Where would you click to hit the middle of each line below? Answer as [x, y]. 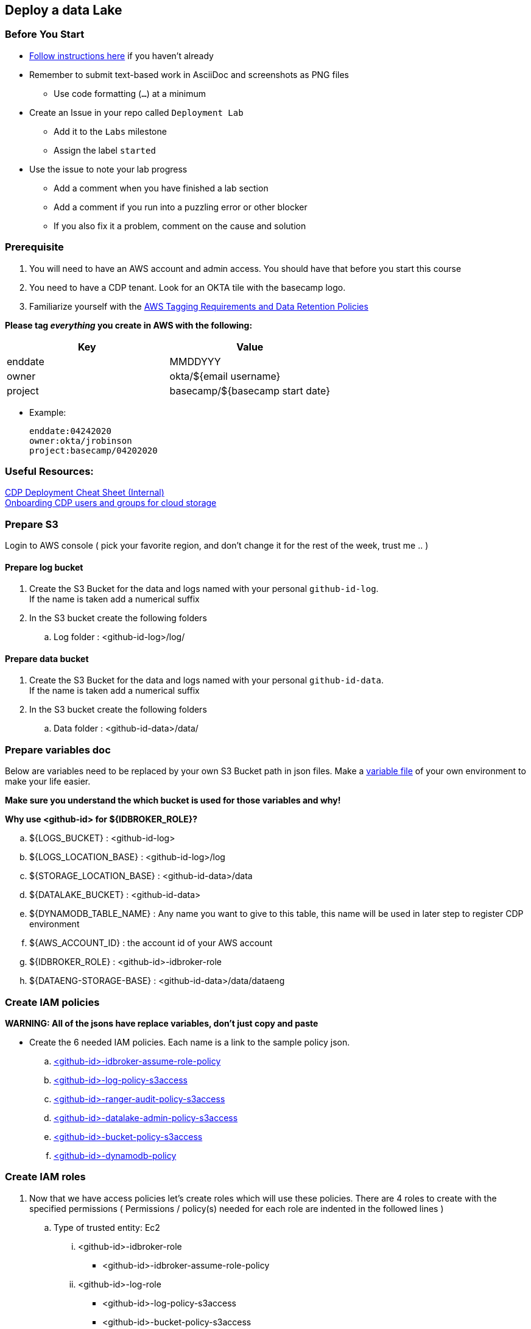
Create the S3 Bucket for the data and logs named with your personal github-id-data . [207, 680]
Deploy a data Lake [64, 10]
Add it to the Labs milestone [110, 131]
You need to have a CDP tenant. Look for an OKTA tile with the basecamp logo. [188, 287]
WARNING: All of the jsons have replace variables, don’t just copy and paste [162, 1023]
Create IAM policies [52, 1002]
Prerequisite [34, 247]
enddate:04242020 [70, 431]
